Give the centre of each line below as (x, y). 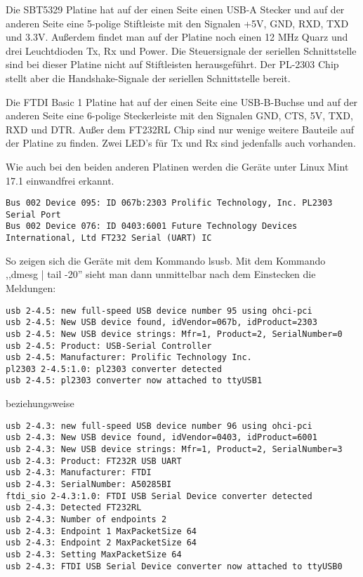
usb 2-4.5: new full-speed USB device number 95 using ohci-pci (159, 311)
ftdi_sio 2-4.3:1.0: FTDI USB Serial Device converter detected (159, 496)
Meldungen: (31, 287)
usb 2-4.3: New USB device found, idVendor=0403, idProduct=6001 (161, 438)
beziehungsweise (40, 403)
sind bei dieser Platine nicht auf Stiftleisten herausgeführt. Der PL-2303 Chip (172, 64)
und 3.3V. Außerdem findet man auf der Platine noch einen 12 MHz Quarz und (177, 37)
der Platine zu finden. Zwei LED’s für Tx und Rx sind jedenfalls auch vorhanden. (181, 143)
